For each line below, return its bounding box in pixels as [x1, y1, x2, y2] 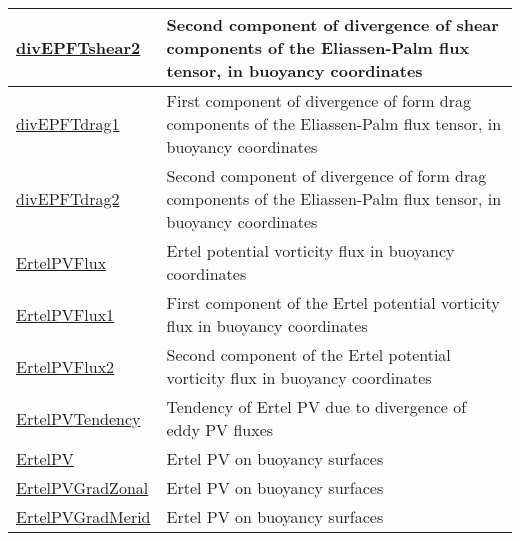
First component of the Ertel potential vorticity [166, 291, 500, 314]
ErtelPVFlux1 [16, 302, 115, 326]
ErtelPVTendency [16, 406, 141, 430]
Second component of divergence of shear [166, 13, 499, 36]
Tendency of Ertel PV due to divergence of [166, 395, 467, 418]
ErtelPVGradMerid [16, 505, 151, 528]
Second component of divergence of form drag [166, 164, 487, 187]
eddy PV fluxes [166, 418, 274, 441]
